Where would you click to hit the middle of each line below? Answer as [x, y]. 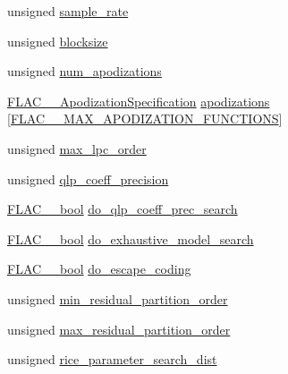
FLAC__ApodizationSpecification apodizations [139, 101]
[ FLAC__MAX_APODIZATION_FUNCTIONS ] [145, 119]
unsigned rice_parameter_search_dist [112, 359]
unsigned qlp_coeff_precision [88, 178]
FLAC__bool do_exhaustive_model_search [131, 238]
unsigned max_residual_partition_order [119, 329]
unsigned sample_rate [68, 11]
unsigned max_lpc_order [77, 148]
